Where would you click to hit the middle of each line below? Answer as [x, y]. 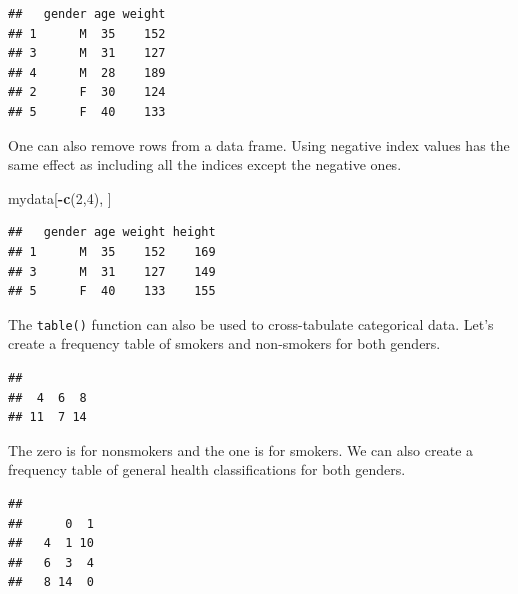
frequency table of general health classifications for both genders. [207, 469]
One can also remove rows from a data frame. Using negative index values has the [259, 144]
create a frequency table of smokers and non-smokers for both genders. [224, 343]
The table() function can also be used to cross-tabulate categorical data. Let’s [251, 323]
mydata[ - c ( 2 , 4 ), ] [60, 197]
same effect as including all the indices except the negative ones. [205, 164]
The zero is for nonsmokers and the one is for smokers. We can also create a [241, 449]
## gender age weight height [112, 232]
